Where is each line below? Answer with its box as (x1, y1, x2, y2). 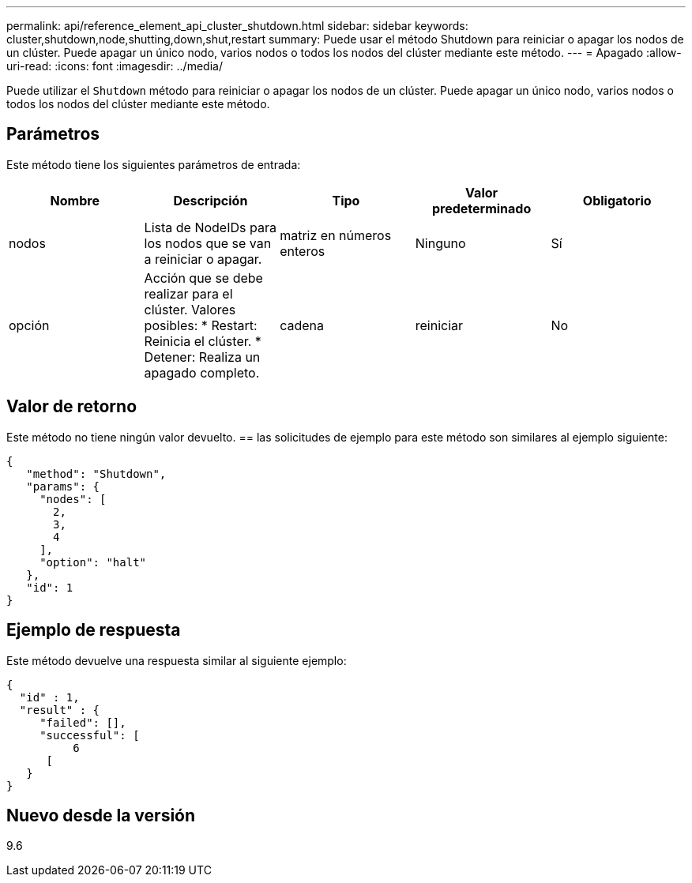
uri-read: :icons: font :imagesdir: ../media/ (6, 59, 223, 73)
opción (9, 317, 50, 333)
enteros (280, 242, 325, 259)
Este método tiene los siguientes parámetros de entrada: (6, 157, 301, 171)
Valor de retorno (6, 396, 137, 417)
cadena (280, 317, 325, 333)
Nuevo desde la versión (6, 805, 196, 825)
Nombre (50, 192, 100, 209)
